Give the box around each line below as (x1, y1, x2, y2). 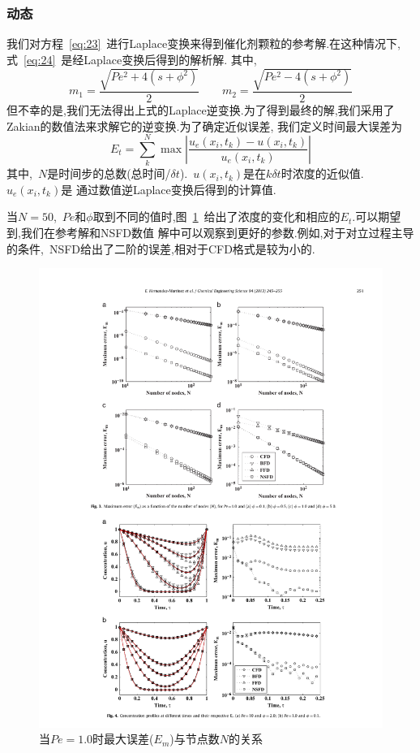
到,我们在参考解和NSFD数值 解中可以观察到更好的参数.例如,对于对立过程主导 (6, 224, 414, 241)
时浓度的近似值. (281, 165, 364, 182)
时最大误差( (92, 730, 154, 747)
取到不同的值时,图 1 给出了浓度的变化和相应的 (92, 208, 341, 225)
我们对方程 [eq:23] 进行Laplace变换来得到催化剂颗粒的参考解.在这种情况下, (6, 35, 401, 52)
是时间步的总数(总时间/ (47, 165, 171, 182)
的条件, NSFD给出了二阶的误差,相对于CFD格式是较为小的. (6, 240, 315, 257)
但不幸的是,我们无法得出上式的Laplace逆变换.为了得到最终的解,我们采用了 (6, 101, 395, 118)
